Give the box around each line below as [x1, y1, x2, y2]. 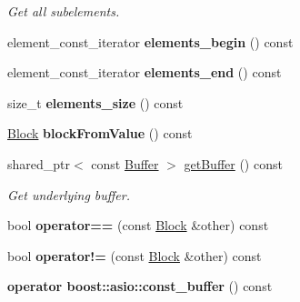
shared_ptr [7, 154, 71, 173]
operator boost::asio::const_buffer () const [7, 277, 273, 296]
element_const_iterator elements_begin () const [7, 32, 294, 51]
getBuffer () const [184, 154, 283, 173]
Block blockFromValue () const [7, 124, 193, 143]
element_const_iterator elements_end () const [7, 63, 282, 82]
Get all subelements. [7, 2, 120, 20]
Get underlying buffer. [7, 185, 131, 204]
